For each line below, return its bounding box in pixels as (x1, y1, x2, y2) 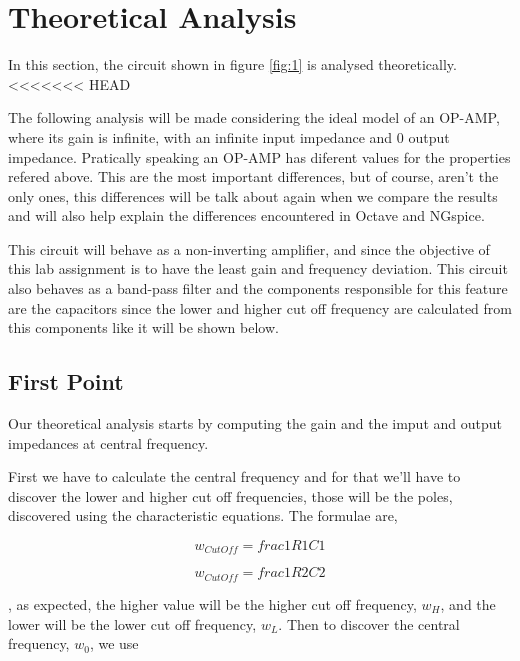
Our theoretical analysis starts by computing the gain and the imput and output (8, 413, 502, 434)
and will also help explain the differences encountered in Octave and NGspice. (8, 205, 485, 226)
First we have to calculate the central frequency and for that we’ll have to (8, 466, 461, 487)
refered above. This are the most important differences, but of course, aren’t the (8, 166, 499, 187)
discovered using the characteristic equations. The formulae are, (8, 505, 398, 526)
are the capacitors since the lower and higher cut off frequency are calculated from (8, 297, 512, 318)
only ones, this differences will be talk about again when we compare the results (8, 185, 498, 206)
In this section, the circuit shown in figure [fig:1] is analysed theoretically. (8, 54, 457, 75)
